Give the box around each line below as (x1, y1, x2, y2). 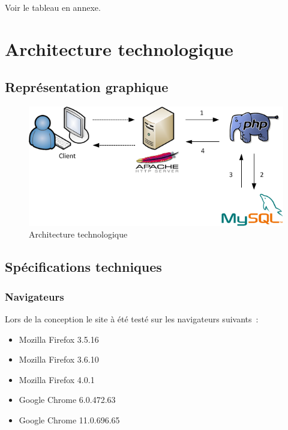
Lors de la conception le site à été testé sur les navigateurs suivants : (5, 312, 259, 325)
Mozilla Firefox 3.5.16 (19, 333, 99, 345)
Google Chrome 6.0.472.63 (19, 393, 116, 406)
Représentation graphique (5, 78, 169, 96)
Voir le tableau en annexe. (5, 1, 101, 13)
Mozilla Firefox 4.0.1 (19, 373, 95, 385)
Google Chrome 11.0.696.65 (19, 413, 120, 426)
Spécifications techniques (5, 257, 162, 276)
